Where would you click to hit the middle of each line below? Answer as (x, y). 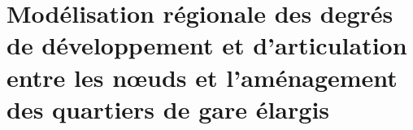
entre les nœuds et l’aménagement (202, 77)
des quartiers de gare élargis (168, 108)
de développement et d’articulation (207, 45)
